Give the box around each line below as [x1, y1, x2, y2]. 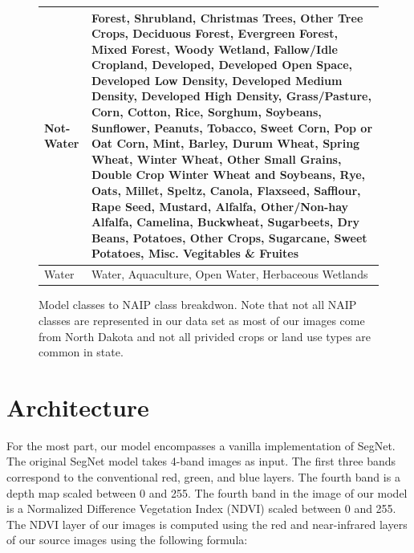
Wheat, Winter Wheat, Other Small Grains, [91, 150, 342, 167]
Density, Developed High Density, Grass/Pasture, [91, 87, 371, 104]
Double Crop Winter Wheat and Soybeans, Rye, [91, 166, 366, 183]
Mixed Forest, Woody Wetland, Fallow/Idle [91, 40, 338, 57]
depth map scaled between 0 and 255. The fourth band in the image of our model [6, 484, 408, 501]
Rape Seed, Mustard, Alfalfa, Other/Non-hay [91, 197, 349, 214]
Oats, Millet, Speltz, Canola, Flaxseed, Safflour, [91, 182, 361, 199]
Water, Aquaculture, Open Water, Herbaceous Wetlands [91, 266, 368, 283]
